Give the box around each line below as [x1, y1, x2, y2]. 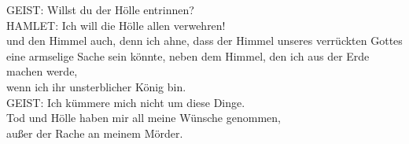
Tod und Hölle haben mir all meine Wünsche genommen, [6, 109, 281, 126]
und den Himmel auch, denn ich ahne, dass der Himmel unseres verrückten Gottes [6, 32, 403, 49]
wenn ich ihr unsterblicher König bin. [6, 78, 186, 94]
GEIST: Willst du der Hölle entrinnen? [6, 2, 194, 17]
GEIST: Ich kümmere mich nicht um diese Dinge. [6, 94, 245, 110]
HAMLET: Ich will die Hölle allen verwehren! [6, 17, 226, 33]
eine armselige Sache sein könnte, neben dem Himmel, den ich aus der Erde [6, 47, 370, 64]
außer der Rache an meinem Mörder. [6, 124, 183, 141]
